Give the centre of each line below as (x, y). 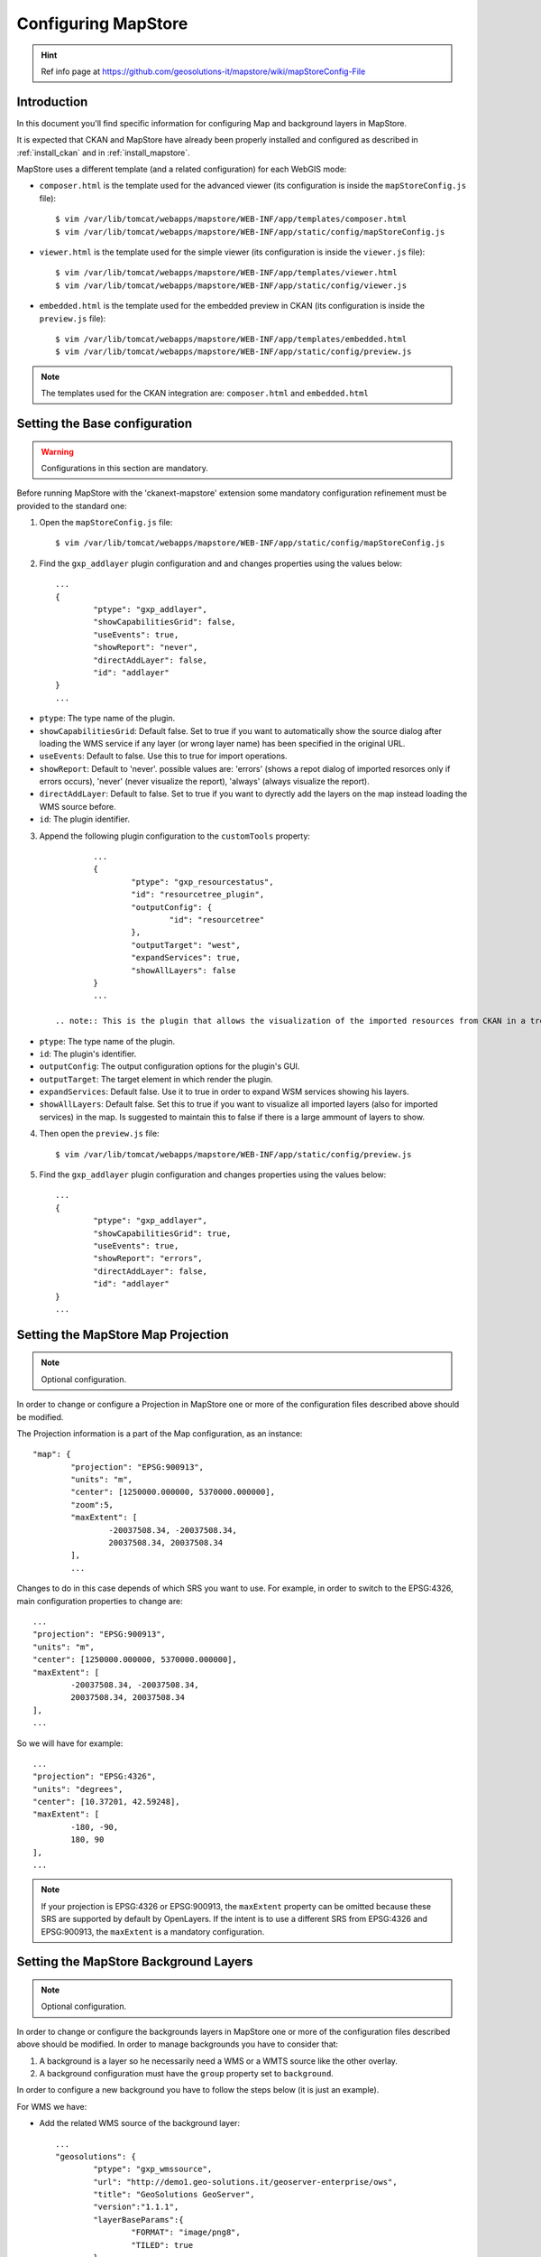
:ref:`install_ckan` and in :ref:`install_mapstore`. (104, 153)
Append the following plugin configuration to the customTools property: (175, 836)
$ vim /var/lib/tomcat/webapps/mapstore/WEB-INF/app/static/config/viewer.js (231, 285)
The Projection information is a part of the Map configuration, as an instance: (160, 1433)
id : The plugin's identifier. (88, 1054)
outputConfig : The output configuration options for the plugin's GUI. (170, 1066)
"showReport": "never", (146, 647)
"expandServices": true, (186, 958)
